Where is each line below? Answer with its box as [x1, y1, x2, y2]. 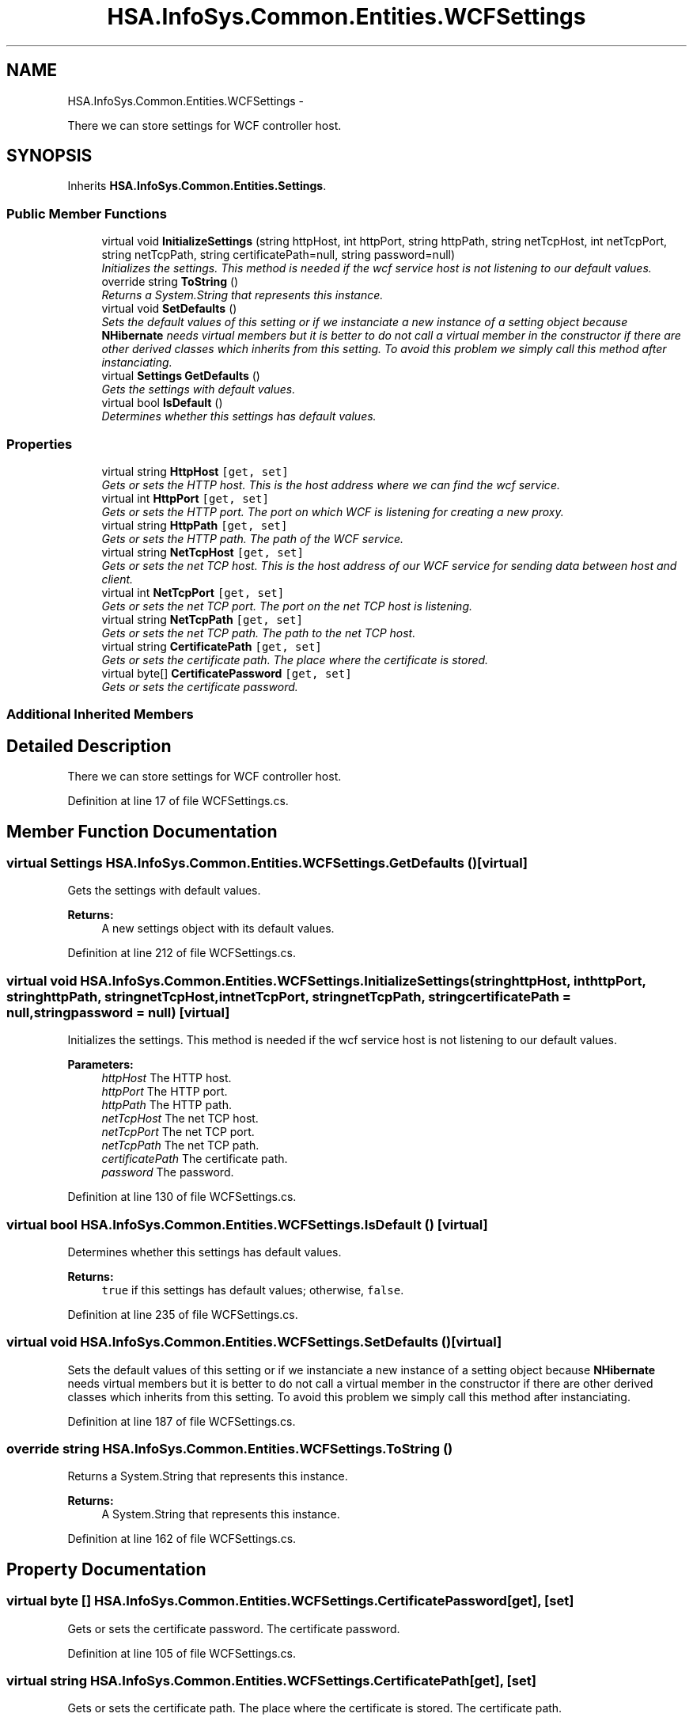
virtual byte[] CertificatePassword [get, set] [101, 666, 352, 680]
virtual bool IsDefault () [101, 396, 223, 410]
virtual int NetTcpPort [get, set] [101, 585, 285, 599]
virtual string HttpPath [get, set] [101, 518, 288, 532]
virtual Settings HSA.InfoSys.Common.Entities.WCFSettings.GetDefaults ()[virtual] [6, 855, 528, 871]
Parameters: [67, 1058, 134, 1072]
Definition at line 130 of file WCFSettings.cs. [67, 1190, 297, 1204]
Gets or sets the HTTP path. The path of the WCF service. [101, 531, 404, 545]
